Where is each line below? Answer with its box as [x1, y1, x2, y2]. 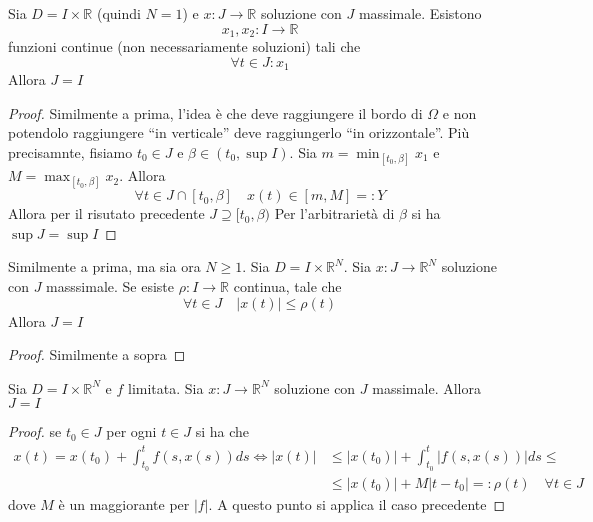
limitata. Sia [128, 377, 204, 398]
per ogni [106, 421, 157, 442]
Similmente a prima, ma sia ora [8, 256, 201, 277]
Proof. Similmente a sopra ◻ [8, 344, 186, 365]
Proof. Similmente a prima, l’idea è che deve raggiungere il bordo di [8, 102, 423, 123]
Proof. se [8, 421, 62, 442]
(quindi [96, 3, 141, 23]
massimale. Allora [372, 377, 481, 398]
